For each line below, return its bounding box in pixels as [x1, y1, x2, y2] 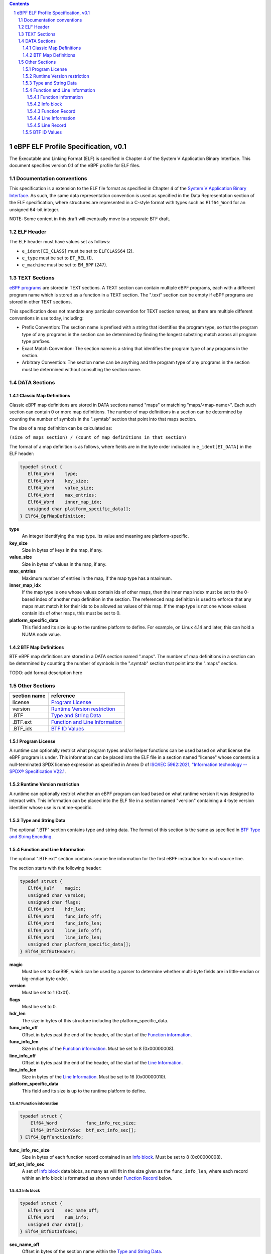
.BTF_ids [12, 725, 33, 732]
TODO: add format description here [9, 670, 83, 676]
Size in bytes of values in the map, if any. [22, 561, 107, 567]
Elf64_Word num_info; [28, 1214, 89, 1220]
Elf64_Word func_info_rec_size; [30, 1120, 137, 1126]
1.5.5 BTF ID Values [23, 129, 62, 135]
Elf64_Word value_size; [28, 485, 94, 491]
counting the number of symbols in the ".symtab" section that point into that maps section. [9, 416, 197, 422]
